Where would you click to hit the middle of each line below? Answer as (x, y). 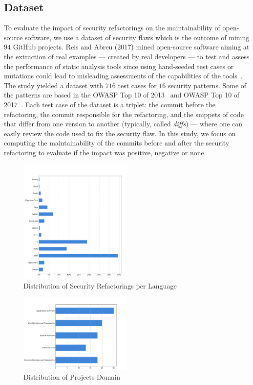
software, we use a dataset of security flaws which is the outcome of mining (137, 37)
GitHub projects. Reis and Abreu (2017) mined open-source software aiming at (131, 47)
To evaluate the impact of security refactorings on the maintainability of (112, 28)
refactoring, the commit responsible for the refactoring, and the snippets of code (124, 114)
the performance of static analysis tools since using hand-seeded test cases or (119, 66)
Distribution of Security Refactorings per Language (100, 285)
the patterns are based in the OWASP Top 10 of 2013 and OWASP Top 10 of (122, 95)
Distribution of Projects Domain (72, 376)
